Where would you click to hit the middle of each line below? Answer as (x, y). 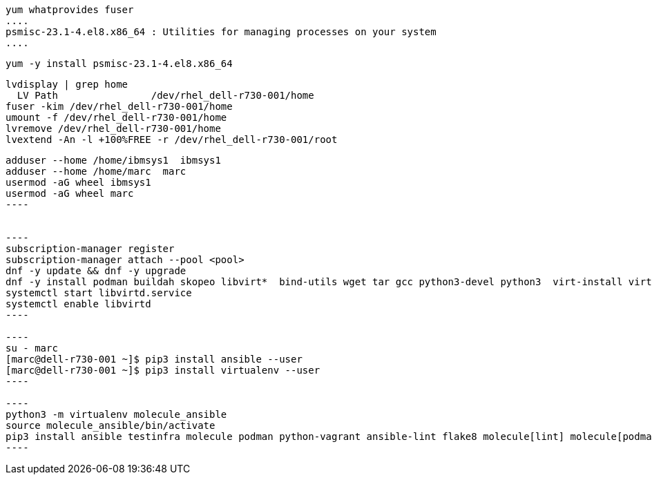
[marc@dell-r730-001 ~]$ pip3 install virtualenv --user (163, 370)
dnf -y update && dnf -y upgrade (96, 271)
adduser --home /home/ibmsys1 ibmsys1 (113, 160)
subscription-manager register (90, 249)
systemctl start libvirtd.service (99, 293)
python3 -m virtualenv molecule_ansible (116, 414)
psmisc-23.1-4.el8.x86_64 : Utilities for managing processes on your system (221, 32)
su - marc (32, 348)
